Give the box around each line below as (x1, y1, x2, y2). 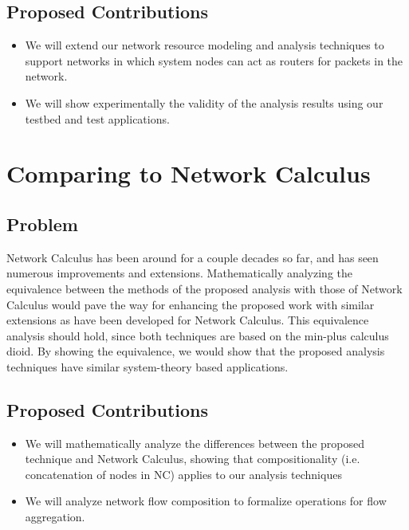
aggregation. (25, 508, 85, 525)
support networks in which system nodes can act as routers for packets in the (25, 52, 403, 69)
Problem (6, 211, 78, 236)
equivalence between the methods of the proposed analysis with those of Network (6, 280, 403, 296)
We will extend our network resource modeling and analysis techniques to (25, 37, 384, 53)
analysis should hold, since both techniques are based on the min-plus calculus (6, 327, 389, 344)
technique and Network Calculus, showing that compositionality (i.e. (25, 450, 360, 467)
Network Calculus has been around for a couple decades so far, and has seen (6, 249, 379, 265)
